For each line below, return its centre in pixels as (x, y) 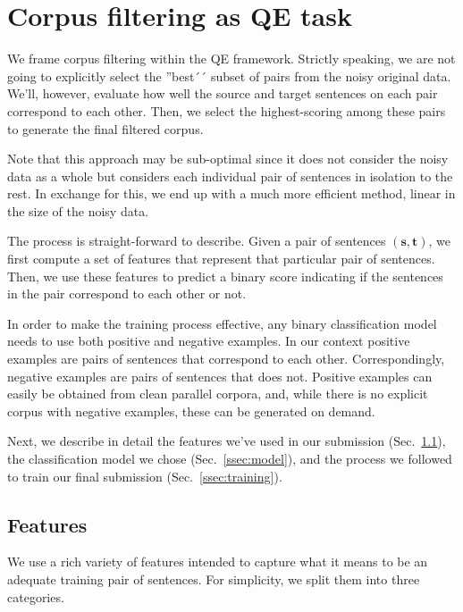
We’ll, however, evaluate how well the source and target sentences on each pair (223, 93)
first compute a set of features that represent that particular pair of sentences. (221, 259)
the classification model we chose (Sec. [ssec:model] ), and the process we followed (230, 458)
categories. (36, 596)
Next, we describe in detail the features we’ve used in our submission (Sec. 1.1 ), (227, 441)
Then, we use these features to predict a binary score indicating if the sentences (225, 276)
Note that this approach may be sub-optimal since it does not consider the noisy (228, 159)
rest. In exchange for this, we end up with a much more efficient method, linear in (231, 193)
